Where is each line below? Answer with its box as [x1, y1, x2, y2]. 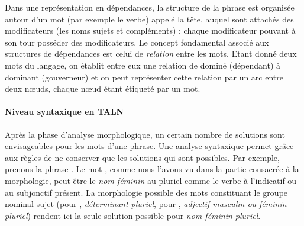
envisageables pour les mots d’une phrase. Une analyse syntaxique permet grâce [5, 140, 294, 152]
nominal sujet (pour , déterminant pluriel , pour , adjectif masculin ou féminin [5, 198, 287, 210]
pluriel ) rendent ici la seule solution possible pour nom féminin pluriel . [5, 209, 261, 221]
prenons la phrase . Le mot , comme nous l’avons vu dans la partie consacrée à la [5, 163, 299, 175]
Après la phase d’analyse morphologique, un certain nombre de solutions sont [5, 128, 285, 140]
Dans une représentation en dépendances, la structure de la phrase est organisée [5, 1, 295, 13]
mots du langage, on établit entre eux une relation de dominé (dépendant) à [5, 59, 281, 71]
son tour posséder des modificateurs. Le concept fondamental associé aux [5, 35, 269, 48]
